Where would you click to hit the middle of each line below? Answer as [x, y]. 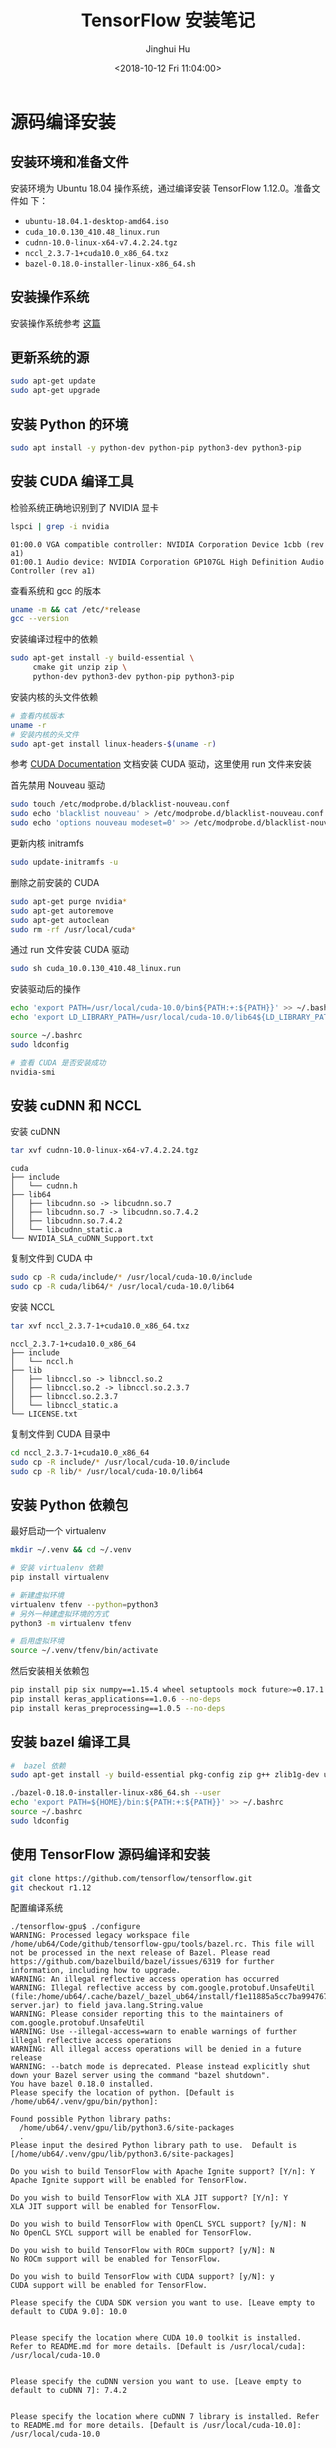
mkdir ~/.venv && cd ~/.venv [71, 1550]
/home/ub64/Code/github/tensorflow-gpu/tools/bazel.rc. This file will [162, 1944]
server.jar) [35, 2006]
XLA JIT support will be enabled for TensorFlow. [116, 2207]
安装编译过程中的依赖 [54, 639]
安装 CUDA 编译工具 [72, 481]
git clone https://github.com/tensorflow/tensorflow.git [131, 1878]
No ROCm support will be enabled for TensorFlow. [116, 2259]
